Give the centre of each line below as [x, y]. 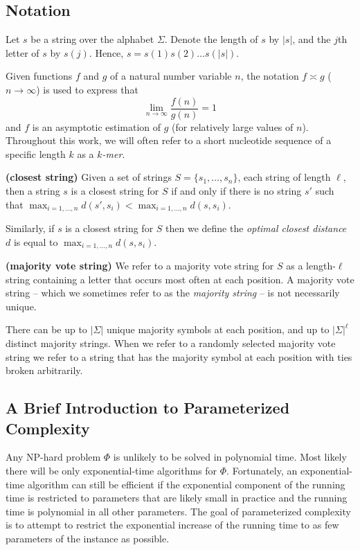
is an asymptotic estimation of [97, 126]
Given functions [39, 76]
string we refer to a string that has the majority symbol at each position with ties [179, 356]
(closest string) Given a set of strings [89, 177]
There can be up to [46, 329]
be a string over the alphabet [92, 39]
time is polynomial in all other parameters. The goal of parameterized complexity [178, 511]
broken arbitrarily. [44, 370]
